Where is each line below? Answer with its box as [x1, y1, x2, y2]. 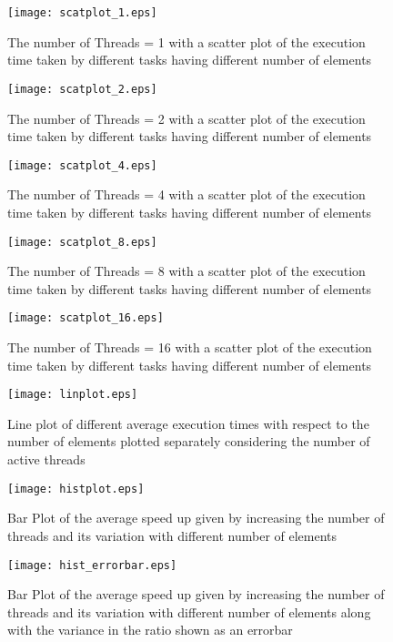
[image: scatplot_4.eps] [7, 158, 157, 172]
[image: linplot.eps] [7, 388, 138, 402]
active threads [7, 450, 86, 469]
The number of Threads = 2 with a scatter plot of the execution [7, 108, 366, 127]
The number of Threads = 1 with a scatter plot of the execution [7, 32, 366, 51]
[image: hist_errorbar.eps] [7, 558, 177, 572]
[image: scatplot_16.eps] [7, 311, 164, 325]
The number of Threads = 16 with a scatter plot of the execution [7, 338, 372, 357]
